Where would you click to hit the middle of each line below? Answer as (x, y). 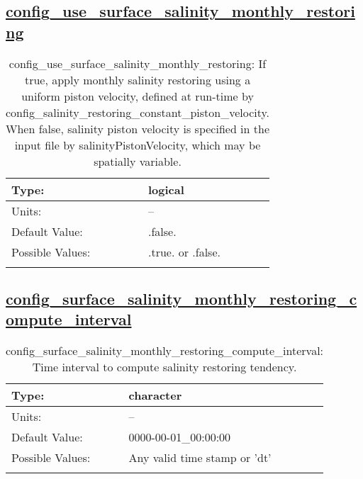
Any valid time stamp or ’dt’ (200, 458)
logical (166, 189)
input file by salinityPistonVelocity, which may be (138, 145)
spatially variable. (138, 161)
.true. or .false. (184, 252)
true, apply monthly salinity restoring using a (138, 79)
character (155, 395)
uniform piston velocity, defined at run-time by (138, 96)
